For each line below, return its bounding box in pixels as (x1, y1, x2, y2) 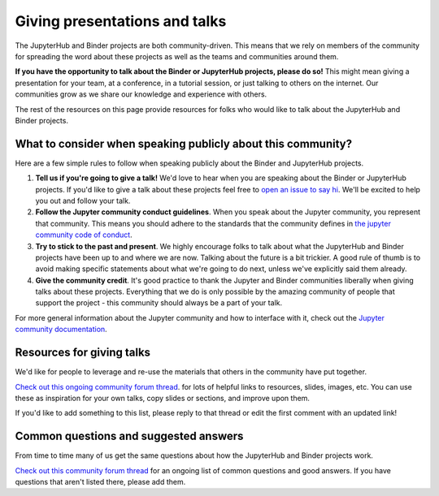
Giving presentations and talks (15, 12, 227, 30)
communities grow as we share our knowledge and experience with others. (15, 89, 267, 99)
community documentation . (15, 325, 107, 334)
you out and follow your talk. (35, 196, 131, 205)
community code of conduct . (35, 230, 133, 239)
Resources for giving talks (15, 346, 150, 360)
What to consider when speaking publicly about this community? (15, 136, 353, 150)
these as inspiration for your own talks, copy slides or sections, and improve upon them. (15, 393, 311, 403)
